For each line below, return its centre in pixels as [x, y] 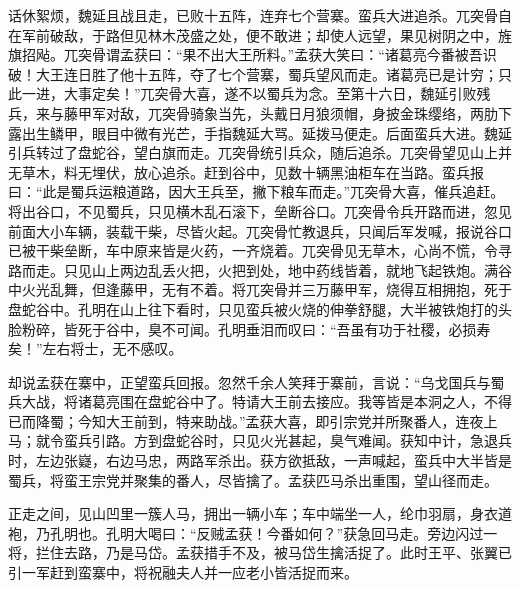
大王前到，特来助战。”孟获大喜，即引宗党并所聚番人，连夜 [294, 420]
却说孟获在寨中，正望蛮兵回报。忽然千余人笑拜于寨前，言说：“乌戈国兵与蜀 [256, 381]
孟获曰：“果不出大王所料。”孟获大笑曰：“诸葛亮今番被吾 [301, 54]
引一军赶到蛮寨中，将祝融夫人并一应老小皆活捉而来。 [183, 572]
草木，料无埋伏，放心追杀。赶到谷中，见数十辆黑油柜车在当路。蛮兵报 [252, 171]
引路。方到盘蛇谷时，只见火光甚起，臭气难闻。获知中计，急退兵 [301, 440]
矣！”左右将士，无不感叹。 [95, 348]
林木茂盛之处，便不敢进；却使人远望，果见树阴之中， [322, 34]
